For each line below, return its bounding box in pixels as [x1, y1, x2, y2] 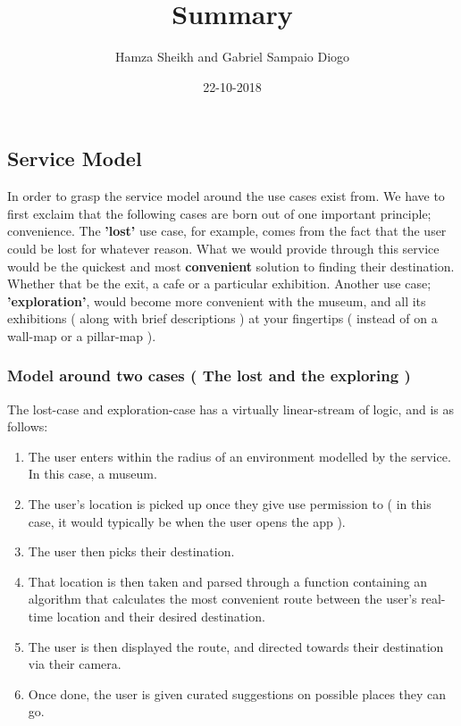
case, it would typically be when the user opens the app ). [28, 512, 346, 530]
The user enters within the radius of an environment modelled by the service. [28, 446, 451, 465]
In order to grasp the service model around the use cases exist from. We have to [7, 187, 445, 205]
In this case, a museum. [28, 464, 157, 483]
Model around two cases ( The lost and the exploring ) [7, 364, 411, 387]
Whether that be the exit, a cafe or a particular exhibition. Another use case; [7, 274, 432, 293]
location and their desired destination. [56, 607, 265, 626]
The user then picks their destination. [28, 542, 235, 561]
